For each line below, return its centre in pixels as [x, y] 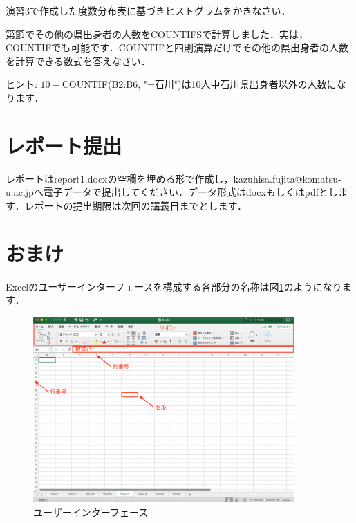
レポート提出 [64, 145]
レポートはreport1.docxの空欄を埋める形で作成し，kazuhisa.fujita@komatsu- [174, 178]
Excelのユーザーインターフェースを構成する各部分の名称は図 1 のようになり [174, 286]
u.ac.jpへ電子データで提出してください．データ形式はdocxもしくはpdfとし [172, 192]
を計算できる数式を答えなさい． [78, 61]
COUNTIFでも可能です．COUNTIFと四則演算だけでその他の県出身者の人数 [177, 47]
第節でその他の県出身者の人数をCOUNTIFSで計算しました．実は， [157, 34]
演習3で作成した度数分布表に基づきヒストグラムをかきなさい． [148, 10]
